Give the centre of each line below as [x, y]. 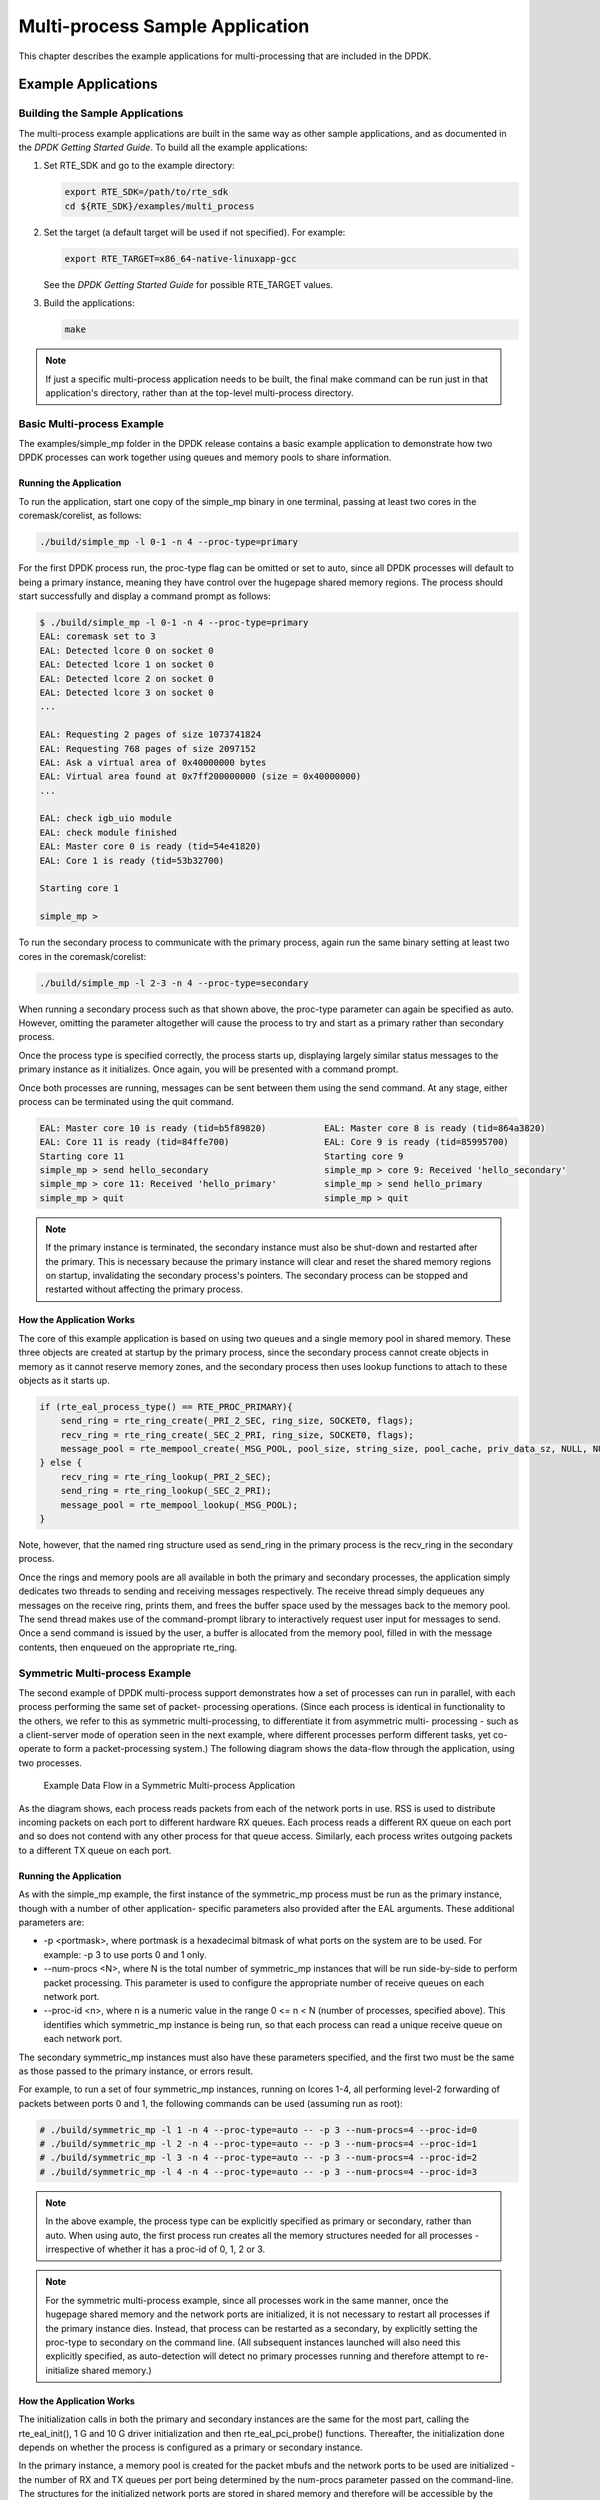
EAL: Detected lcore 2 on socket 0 [126, 678]
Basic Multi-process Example [91, 423]
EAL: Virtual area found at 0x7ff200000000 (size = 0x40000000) [200, 776]
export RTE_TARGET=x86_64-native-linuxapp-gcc [180, 258]
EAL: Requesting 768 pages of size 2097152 [148, 748]
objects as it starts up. [64, 1380]
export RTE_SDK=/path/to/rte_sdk [146, 192]
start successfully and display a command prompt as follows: [144, 596]
